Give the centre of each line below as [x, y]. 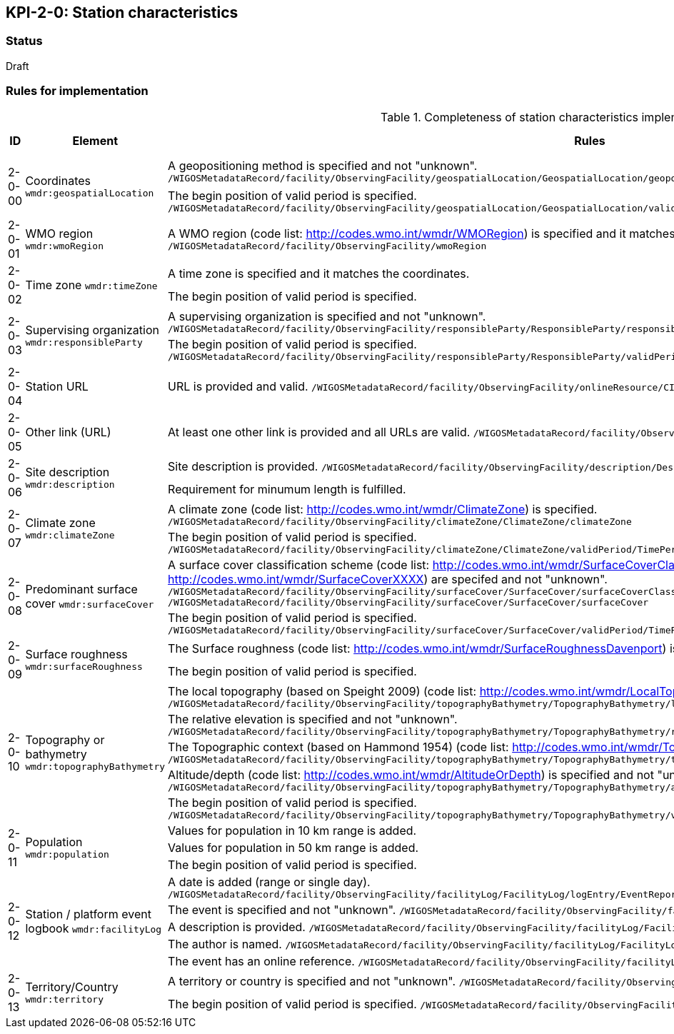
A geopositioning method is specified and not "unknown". [323, 166]
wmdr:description [70, 485]
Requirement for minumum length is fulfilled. [287, 489]
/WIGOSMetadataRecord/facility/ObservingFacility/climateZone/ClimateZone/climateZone [400, 521]
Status [24, 41]
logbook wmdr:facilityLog [94, 929]
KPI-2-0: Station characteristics [122, 12]
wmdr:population [67, 855]
